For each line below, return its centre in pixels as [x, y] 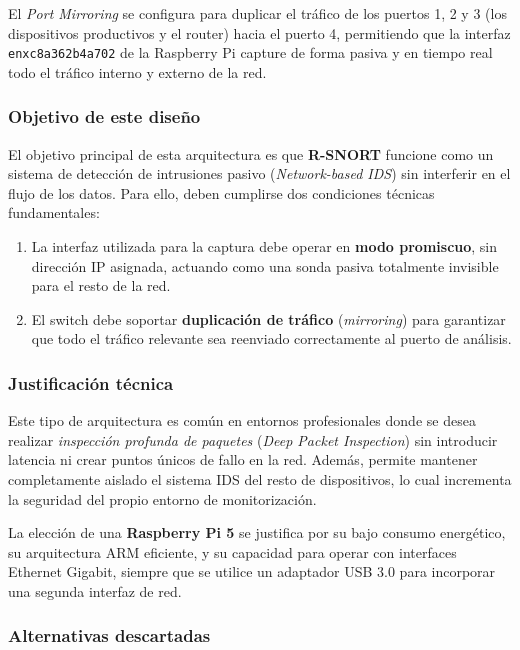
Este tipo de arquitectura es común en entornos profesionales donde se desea [242, 420]
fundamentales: [54, 212]
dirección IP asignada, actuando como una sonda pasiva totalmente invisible [265, 265]
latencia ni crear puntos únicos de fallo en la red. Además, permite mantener [243, 459]
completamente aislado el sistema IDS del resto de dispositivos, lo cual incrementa [260, 479]
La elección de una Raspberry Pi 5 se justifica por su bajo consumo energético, [257, 532]
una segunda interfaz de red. [95, 590]
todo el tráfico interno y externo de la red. [137, 71]
